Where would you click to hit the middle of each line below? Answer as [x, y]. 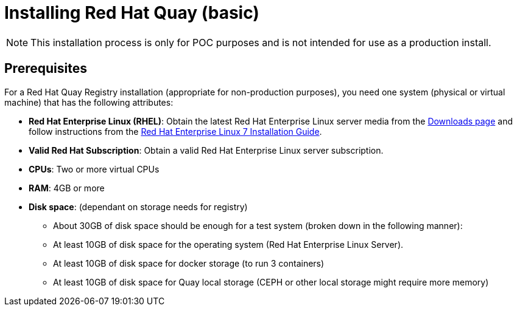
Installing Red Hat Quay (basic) [132, 13]
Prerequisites [46, 69]
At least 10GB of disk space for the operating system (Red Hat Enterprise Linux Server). [228, 244]
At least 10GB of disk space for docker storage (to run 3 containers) [189, 263]
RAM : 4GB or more [67, 188]
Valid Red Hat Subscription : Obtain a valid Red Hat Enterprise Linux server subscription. [206, 150]
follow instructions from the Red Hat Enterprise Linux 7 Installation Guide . [175, 131]
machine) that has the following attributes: [89, 102]
